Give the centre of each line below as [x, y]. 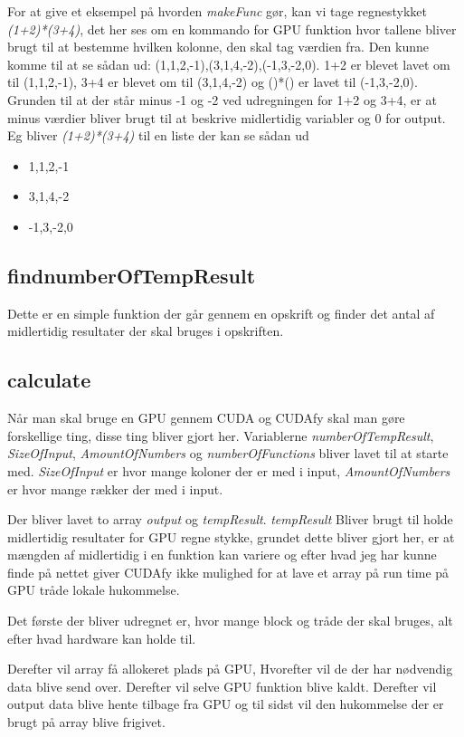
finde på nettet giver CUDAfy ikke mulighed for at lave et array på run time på [228, 572]
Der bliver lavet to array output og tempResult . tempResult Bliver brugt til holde [230, 519]
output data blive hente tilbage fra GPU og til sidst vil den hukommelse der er [226, 704]
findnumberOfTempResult [132, 275]
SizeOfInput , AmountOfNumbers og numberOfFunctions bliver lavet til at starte [228, 453]
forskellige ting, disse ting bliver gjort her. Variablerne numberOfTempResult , [221, 435]
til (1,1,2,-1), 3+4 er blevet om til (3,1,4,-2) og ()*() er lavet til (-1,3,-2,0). [213, 82]
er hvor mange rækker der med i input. [115, 488]
